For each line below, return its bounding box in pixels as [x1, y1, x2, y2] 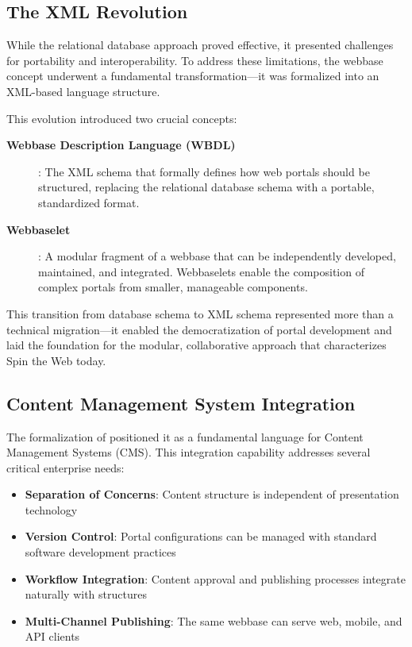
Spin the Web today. [6, 352, 106, 368]
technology [25, 501, 78, 518]
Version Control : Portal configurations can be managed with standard [25, 528, 377, 545]
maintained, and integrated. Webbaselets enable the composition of [38, 263, 364, 279]
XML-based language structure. [6, 83, 160, 99]
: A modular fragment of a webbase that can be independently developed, [38, 248, 396, 264]
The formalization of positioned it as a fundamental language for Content [6, 428, 364, 445]
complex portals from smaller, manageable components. [38, 279, 308, 295]
